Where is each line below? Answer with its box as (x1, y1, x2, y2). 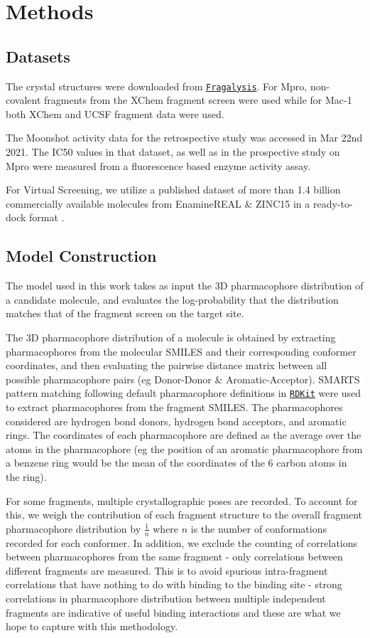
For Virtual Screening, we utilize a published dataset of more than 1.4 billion (6, 182, 341, 197)
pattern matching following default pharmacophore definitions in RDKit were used (6, 386, 361, 400)
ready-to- (312, 196, 353, 211)
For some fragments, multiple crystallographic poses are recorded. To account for (6, 493, 358, 508)
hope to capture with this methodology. (6, 619, 178, 634)
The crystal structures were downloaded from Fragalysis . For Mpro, (6, 78, 308, 93)
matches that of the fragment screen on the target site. (6, 306, 244, 321)
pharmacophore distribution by (6, 521, 141, 536)
